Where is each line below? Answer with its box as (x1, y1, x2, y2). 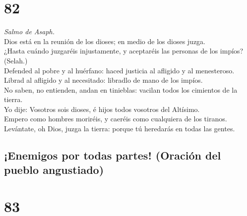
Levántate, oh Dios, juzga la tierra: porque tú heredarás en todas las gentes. (4, 123, 235, 134)
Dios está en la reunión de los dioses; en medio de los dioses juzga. (4, 36, 206, 46)
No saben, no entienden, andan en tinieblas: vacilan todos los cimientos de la (4, 84, 238, 95)
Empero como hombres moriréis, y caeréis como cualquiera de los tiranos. (4, 113, 227, 124)
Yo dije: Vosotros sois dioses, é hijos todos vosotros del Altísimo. (4, 104, 200, 114)
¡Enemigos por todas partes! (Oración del (4, 148, 221, 163)
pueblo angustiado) (4, 162, 104, 177)
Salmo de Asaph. (4, 26, 55, 37)
